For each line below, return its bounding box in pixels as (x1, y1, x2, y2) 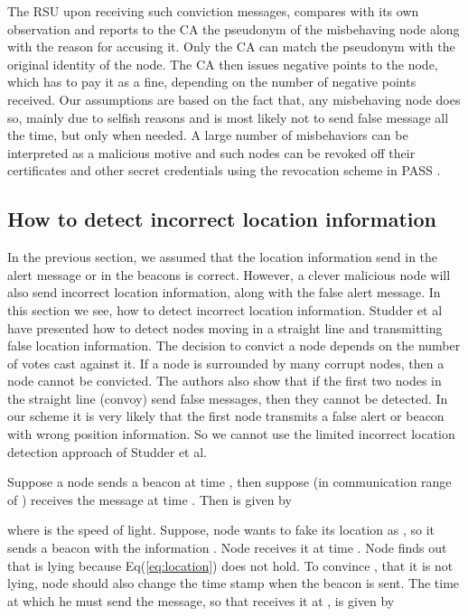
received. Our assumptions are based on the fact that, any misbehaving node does (7, 89, 461, 108)
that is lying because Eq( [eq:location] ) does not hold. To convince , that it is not (7, 555, 454, 574)
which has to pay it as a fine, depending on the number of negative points (7, 72, 417, 91)
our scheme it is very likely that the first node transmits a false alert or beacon (7, 406, 445, 425)
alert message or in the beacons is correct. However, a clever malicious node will (7, 265, 451, 284)
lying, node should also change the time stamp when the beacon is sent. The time (7, 574, 460, 593)
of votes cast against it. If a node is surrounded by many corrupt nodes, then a (7, 353, 445, 372)
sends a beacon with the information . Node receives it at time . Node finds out (7, 538, 447, 557)
